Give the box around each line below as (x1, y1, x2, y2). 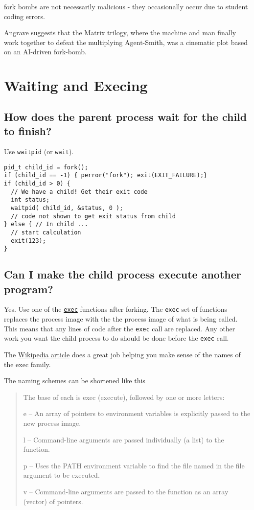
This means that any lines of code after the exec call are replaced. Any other (4, 323, 235, 333)
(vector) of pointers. (23, 496, 83, 506)
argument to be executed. (23, 470, 100, 480)
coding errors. (4, 11, 45, 21)
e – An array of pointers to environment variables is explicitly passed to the (23, 408, 251, 418)
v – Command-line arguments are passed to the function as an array (23, 486, 229, 496)
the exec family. (4, 359, 51, 369)
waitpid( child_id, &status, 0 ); (11, 204, 123, 211)
